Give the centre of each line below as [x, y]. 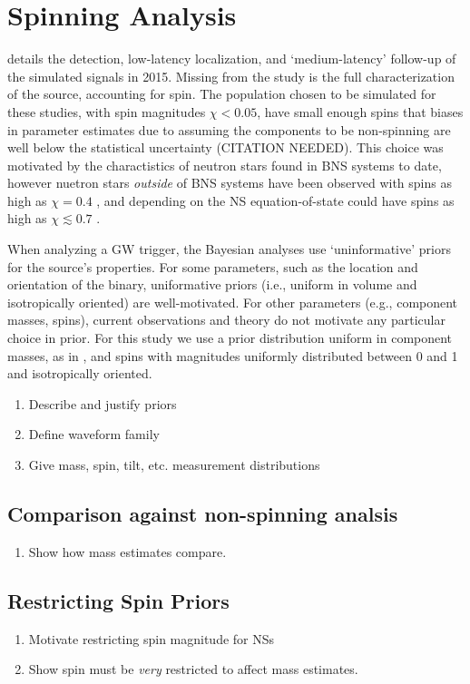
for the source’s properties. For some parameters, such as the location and [213, 266]
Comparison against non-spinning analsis [203, 513]
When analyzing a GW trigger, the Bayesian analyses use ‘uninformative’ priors [229, 249]
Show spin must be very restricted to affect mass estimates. [193, 669]
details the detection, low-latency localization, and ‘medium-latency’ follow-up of [232, 59]
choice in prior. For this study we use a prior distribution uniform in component [230, 338]
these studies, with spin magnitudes [107, 111]
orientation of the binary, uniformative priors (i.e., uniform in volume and [212, 284]
